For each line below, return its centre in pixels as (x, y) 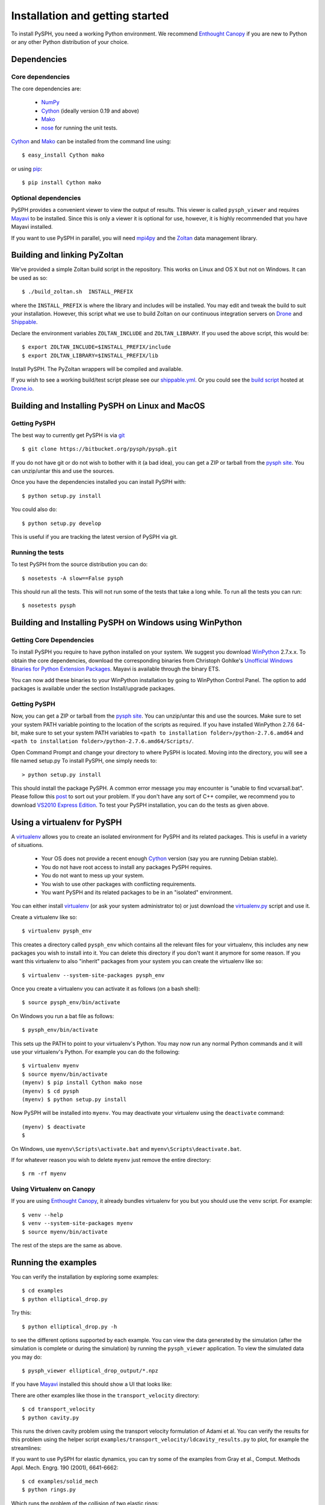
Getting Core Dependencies (53, 640)
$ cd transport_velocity (58, 1409)
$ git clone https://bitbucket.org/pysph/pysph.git (100, 449)
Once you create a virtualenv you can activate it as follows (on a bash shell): (106, 989)
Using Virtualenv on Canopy (53, 1189)
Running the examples (54, 1262)
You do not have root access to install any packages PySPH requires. (127, 867)
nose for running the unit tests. (79, 128)
